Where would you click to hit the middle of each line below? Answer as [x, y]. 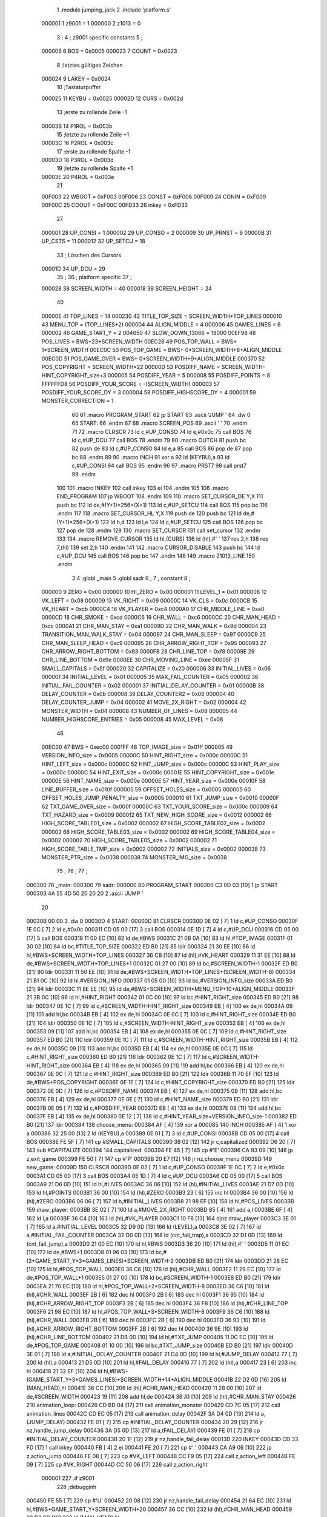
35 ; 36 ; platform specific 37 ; [94, 277]
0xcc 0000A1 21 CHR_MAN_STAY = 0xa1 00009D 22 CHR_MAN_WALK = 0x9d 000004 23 [154, 626]
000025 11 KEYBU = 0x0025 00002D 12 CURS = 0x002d [112, 98]
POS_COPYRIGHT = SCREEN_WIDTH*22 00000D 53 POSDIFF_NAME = [131, 367]
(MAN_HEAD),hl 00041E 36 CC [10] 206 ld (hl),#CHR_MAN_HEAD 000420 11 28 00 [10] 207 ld [144, 1388]
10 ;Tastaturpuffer [79, 87]
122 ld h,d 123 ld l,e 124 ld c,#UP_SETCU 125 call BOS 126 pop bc [182, 522]
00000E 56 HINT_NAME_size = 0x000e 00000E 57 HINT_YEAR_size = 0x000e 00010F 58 [154, 781]
